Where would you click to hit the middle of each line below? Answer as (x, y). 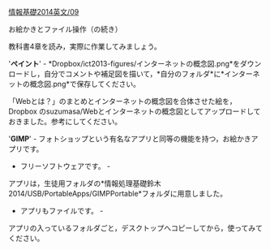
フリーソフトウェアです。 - (65, 166)
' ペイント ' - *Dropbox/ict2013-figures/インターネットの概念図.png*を (124, 64)
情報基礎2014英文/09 (44, 12)
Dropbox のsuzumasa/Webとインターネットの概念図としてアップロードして (135, 111)
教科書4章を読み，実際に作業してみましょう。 (85, 46)
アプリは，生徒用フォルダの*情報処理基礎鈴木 (85, 183)
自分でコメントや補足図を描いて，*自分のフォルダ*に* (134, 74)
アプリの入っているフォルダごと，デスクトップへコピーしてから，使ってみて (136, 228)
